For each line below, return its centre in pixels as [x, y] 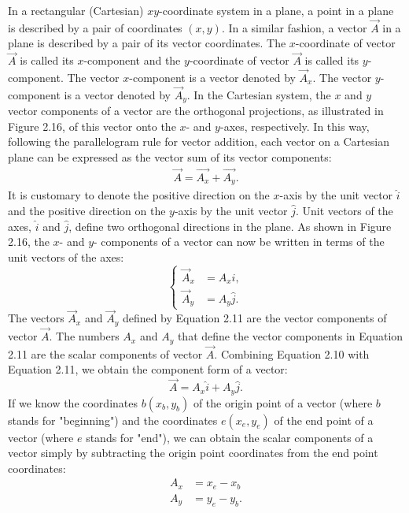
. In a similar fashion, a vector [294, 27]
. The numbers [84, 336]
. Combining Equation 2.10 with [292, 353]
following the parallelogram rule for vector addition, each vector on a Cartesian [199, 141]
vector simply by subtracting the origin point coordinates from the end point [193, 453]
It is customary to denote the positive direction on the [139, 195]
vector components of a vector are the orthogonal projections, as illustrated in [196, 111]
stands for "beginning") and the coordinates [113, 420]
